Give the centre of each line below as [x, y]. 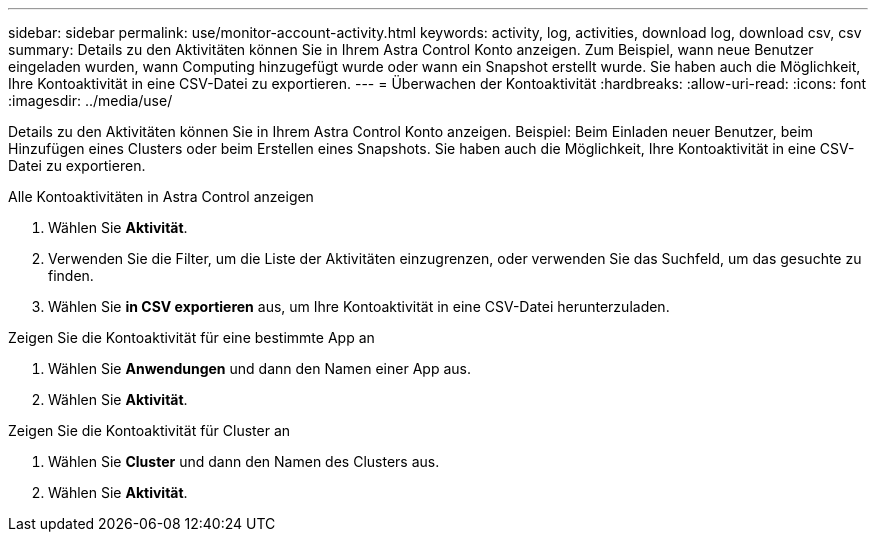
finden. [71, 275]
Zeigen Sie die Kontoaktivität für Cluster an [149, 430]
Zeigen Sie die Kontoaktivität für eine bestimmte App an [191, 337]
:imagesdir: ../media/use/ [90, 100]
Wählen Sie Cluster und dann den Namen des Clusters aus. [244, 461]
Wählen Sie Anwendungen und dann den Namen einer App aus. [259, 368]
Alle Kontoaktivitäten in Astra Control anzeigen [161, 196]
